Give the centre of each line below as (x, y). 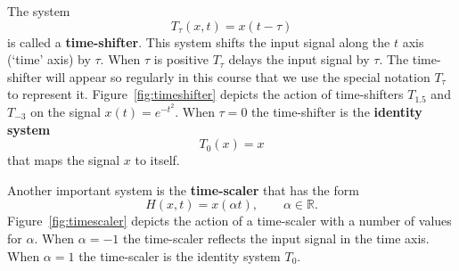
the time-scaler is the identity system (180, 255)
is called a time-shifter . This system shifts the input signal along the (199, 41)
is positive (181, 59)
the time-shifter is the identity (337, 111)
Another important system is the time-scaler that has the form (183, 189)
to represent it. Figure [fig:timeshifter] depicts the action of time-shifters (205, 94)
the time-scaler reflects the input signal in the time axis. (276, 238)
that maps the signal (64, 160)
